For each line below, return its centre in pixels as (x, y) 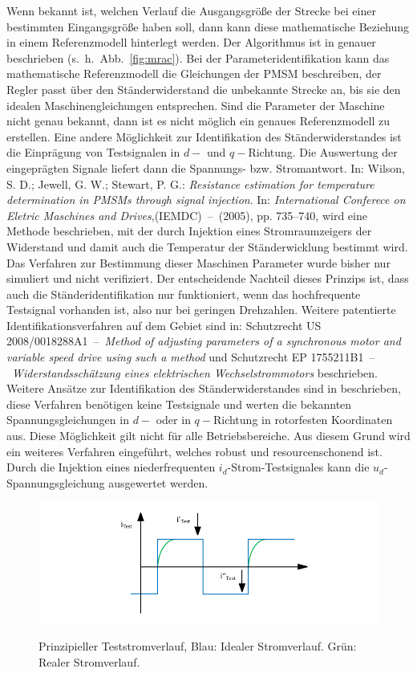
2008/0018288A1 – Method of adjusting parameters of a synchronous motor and (204, 341)
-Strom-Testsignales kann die (298, 467)
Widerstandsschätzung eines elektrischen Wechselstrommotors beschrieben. (195, 372)
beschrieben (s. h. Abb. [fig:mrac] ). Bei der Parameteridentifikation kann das (198, 57)
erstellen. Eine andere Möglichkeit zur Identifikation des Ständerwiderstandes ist (204, 136)
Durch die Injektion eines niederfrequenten (111, 467)
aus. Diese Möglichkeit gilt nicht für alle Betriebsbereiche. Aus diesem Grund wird (208, 436)
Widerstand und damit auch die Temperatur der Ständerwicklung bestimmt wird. (207, 246)
